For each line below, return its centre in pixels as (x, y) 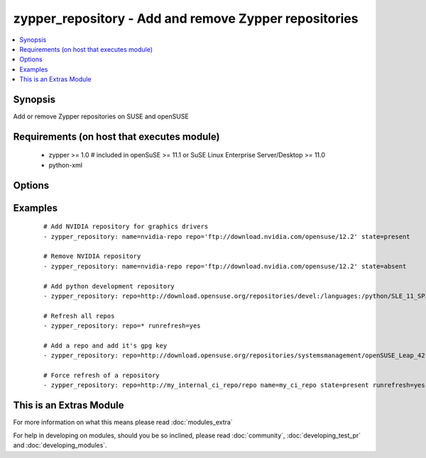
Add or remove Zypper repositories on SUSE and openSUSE (101, 116)
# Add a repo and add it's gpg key (105, 345)
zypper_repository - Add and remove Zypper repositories (186, 18)
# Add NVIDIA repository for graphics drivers (126, 227)
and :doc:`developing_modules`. (60, 445)
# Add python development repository (109, 286)
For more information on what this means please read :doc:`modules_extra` (123, 423)
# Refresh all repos (79, 316)
